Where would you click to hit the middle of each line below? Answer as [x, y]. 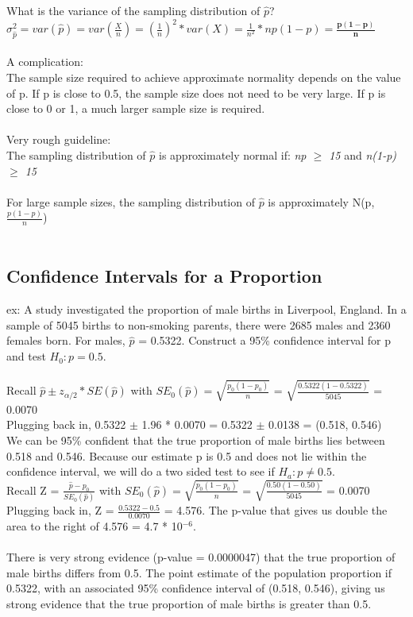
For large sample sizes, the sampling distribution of [131, 201]
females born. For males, [66, 340]
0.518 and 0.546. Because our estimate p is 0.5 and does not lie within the [187, 455]
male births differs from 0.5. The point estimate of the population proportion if [199, 572]
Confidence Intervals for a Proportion [164, 276]
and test [26, 356]
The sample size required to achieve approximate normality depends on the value [204, 77]
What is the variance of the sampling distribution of [133, 10]
